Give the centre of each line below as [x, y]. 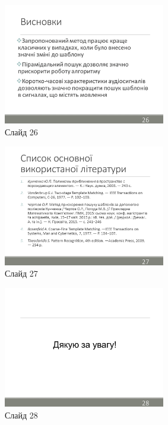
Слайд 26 [21, 131]
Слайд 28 [21, 415]
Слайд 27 [21, 273]
